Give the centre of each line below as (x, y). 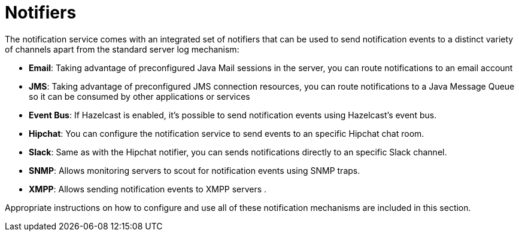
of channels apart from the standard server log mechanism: (122, 49)
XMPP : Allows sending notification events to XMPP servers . (148, 189)
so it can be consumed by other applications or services (139, 96)
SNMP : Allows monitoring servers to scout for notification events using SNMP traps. (195, 170)
